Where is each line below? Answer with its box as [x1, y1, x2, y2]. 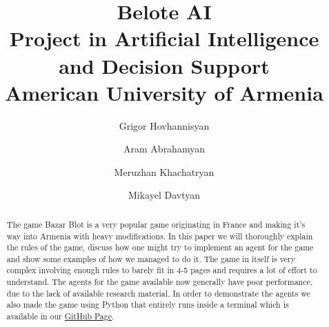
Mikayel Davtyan [128, 188, 201, 202]
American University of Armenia [5, 78, 323, 106]
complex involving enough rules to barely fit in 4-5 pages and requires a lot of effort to [6, 264, 317, 276]
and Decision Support [59, 51, 270, 79]
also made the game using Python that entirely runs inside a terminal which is [6, 299, 289, 310]
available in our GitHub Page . [6, 310, 114, 322]
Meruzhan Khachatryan [114, 164, 215, 179]
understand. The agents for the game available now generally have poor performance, [6, 276, 313, 288]
